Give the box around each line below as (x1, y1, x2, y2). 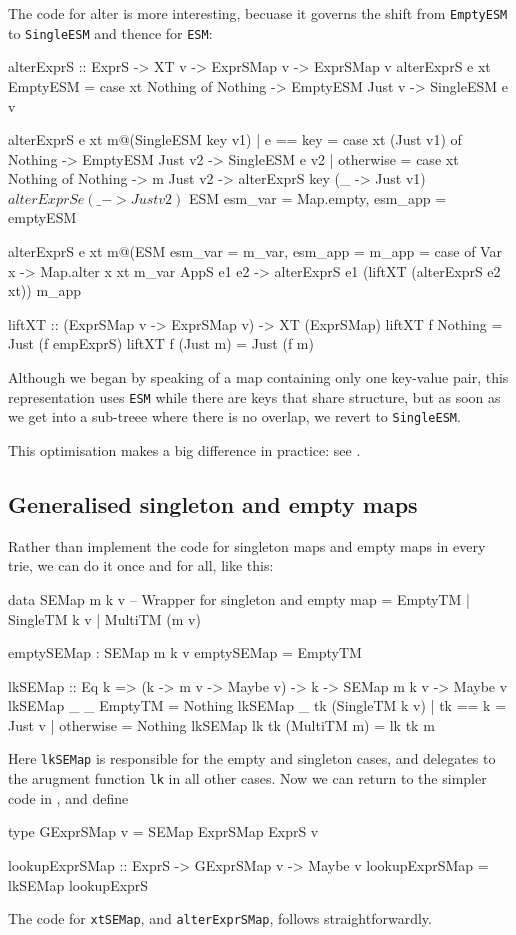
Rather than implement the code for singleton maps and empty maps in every (8, 535, 486, 556)
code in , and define (8, 787, 129, 808)
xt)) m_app (8, 280, 82, 301)
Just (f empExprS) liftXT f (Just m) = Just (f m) (8, 333, 314, 354)
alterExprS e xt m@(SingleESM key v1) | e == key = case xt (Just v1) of (8, 129, 462, 150)
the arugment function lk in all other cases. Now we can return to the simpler (8, 768, 487, 789)
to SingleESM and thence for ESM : (8, 22, 213, 43)
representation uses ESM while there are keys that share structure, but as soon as (8, 386, 501, 407)
